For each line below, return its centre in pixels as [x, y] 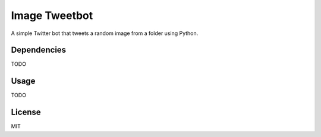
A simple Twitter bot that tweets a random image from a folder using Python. [105, 33]
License [26, 112]
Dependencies [39, 50]
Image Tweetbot [52, 15]
